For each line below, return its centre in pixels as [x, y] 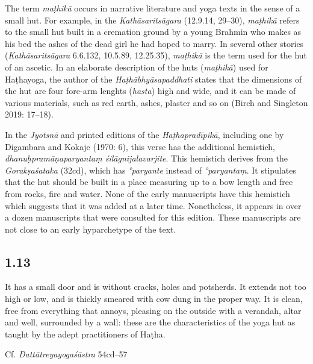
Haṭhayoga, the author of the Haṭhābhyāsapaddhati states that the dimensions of [153, 79]
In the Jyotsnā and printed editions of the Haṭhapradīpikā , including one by [144, 134]
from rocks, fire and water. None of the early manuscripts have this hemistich [147, 193]
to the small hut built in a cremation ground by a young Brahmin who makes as [153, 32]
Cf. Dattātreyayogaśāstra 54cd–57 [66, 354]
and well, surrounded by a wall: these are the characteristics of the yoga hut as [150, 322]
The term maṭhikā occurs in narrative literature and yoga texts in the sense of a [153, 8]
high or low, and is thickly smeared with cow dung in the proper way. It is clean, [154, 299]
